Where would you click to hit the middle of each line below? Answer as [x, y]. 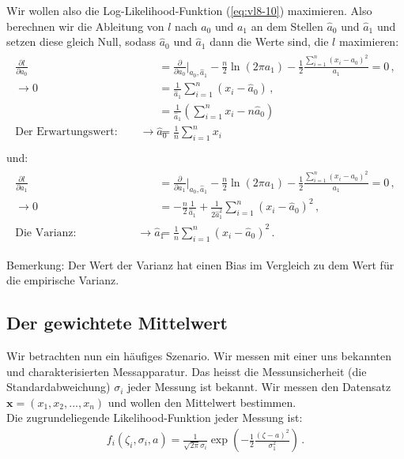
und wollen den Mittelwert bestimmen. [202, 402]
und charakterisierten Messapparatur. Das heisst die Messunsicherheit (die [187, 371]
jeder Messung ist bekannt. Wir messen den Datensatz [259, 387]
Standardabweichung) [59, 387]
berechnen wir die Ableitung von [85, 26]
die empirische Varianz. [63, 280]
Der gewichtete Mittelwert [117, 323]
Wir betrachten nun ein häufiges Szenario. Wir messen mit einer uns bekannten [199, 356]
